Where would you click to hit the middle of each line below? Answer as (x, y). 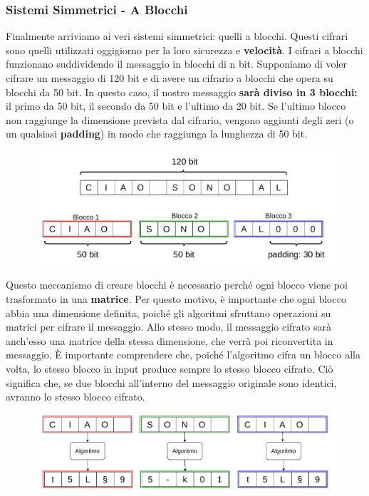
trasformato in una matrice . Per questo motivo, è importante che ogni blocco (176, 298)
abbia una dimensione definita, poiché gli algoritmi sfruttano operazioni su (168, 312)
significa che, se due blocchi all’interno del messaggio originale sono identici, (171, 382)
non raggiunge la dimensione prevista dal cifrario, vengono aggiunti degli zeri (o (180, 119)
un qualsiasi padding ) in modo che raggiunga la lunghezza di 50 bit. (157, 134)
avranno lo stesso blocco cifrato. (76, 397)
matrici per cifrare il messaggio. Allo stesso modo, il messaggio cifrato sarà (168, 327)
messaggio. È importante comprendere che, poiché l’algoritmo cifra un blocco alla (183, 355)
